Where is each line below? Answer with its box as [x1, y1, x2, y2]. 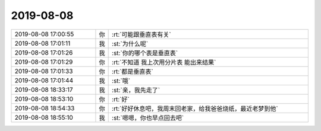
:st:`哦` [112, 76, 131, 85]
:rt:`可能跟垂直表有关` [112, 30, 172, 39]
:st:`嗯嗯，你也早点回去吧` [112, 113, 184, 122]
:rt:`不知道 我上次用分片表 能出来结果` [112, 58, 216, 66]
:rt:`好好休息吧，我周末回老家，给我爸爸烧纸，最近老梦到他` [112, 104, 279, 113]
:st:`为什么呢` [112, 39, 149, 47]
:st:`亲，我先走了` [112, 86, 160, 94]
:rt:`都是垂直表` [112, 67, 154, 75]
